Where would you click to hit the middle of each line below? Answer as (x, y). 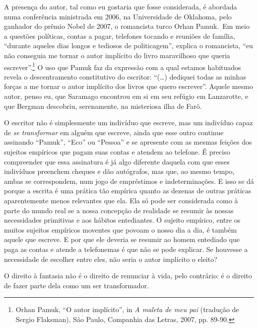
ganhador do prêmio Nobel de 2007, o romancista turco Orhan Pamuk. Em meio (127, 26)
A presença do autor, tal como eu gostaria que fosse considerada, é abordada (121, 6)
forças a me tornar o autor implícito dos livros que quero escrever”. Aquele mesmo (129, 86)
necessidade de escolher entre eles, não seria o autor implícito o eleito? (111, 259)
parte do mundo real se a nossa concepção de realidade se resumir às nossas (119, 210)
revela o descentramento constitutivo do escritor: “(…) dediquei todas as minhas (125, 76)
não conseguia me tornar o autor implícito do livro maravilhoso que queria (117, 55)
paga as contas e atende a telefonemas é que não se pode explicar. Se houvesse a (126, 249)
